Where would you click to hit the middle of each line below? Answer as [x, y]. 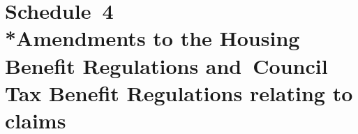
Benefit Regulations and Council [166, 65]
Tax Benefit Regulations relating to [179, 92]
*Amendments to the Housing [152, 38]
